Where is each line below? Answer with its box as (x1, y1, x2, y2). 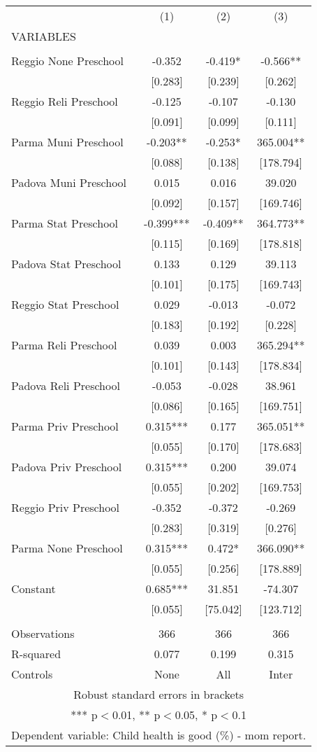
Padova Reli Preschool (11, 377, 120, 394)
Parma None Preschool (11, 540, 123, 556)
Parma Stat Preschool (11, 215, 119, 231)
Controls (11, 666, 53, 682)
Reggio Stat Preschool (11, 296, 119, 312)
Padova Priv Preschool (11, 459, 122, 475)
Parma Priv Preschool (11, 418, 119, 434)
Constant (11, 580, 56, 597)
